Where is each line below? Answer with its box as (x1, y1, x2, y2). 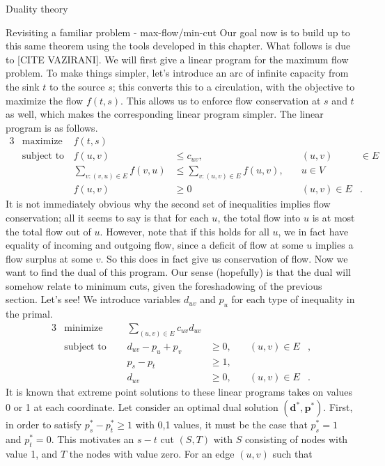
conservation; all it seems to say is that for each (6, 210, 209, 224)
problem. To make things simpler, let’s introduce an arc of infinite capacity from (6, 65, 349, 80)
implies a (315, 238, 354, 252)
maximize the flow (6, 93, 84, 107)
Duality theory (6, 1, 68, 15)
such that (272, 446, 313, 460)
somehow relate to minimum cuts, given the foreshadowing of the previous (6, 278, 322, 293)
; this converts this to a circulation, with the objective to (112, 79, 355, 93)
